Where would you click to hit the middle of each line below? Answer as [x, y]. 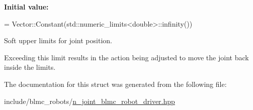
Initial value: [26, 7]
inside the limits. [30, 67]
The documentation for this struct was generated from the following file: [115, 84]
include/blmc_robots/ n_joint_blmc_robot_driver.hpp [90, 101]
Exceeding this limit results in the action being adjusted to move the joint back [126, 57]
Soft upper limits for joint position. [58, 40]
